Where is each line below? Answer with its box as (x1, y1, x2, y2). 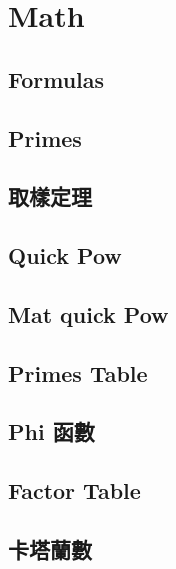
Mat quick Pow (8, 298, 169, 329)
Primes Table (8, 357, 148, 388)
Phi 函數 (8, 416, 95, 447)
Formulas (8, 63, 105, 94)
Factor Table (8, 475, 141, 506)
